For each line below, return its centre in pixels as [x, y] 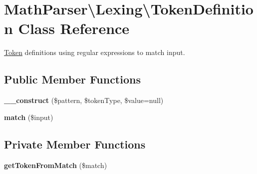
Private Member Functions [75, 144]
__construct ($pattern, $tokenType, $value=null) [84, 100]
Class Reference [74, 28]
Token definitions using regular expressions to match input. [95, 52]
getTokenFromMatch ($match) [56, 165]
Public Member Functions [72, 79]
